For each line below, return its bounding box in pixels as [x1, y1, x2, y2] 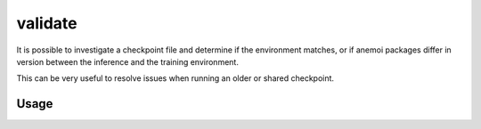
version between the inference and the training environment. [16, 56, 240, 67]
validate [16, 13, 77, 33]
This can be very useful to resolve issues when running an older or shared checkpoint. [16, 73, 334, 84]
